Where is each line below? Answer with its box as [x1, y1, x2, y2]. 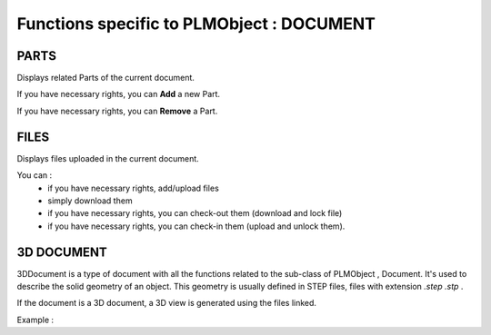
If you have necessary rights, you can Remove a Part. [16, 105, 218, 116]
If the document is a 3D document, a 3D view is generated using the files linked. [16, 298, 317, 309]
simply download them [47, 195, 133, 206]
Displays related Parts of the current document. [16, 73, 195, 84]
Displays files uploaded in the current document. [16, 153, 199, 163]
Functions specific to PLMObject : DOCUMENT [16, 14, 376, 34]
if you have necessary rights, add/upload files [47, 182, 220, 193]
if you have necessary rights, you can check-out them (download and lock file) [47, 208, 343, 219]
